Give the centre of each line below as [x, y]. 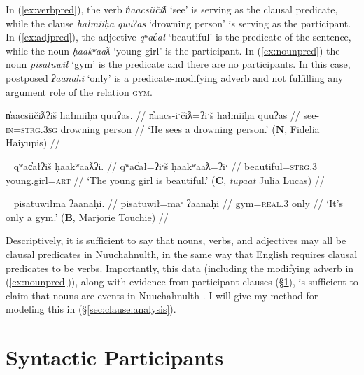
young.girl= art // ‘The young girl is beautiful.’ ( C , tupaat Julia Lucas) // [165, 179]
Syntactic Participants [115, 357]
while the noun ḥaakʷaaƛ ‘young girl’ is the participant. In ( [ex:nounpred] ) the [173, 50]
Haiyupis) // [33, 142]
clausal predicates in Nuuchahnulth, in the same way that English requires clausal [182, 254]
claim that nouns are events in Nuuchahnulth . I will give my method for [162, 295]
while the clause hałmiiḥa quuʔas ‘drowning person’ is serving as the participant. [178, 23]
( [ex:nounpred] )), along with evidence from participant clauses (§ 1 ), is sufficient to [182, 282]
